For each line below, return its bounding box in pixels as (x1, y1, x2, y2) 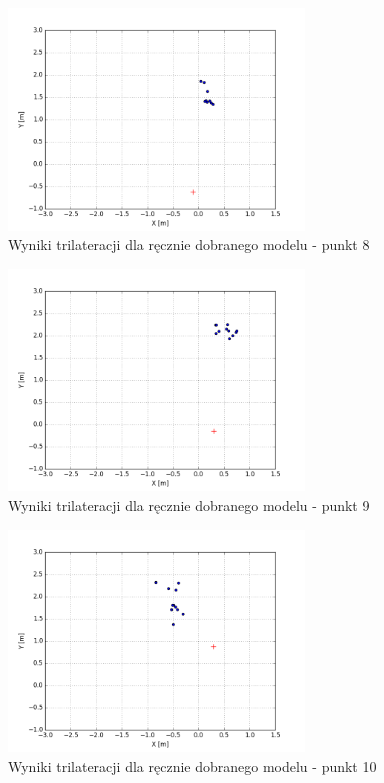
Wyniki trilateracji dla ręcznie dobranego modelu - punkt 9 (8, 494, 370, 515)
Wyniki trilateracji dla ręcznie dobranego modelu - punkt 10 (8, 755, 377, 776)
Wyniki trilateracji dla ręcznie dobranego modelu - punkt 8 (8, 234, 370, 255)
